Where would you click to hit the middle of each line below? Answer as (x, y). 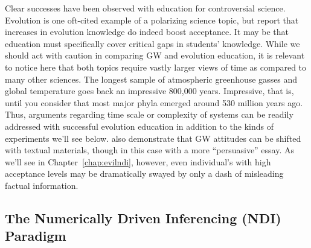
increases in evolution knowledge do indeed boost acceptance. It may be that (147, 32)
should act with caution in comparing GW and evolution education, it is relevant (155, 55)
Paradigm (36, 236)
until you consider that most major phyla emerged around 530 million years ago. (154, 102)
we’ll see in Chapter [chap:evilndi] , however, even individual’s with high (138, 161)
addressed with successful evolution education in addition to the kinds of (139, 126)
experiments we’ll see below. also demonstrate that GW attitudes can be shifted (153, 138)
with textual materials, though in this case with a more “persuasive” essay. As (150, 150)
